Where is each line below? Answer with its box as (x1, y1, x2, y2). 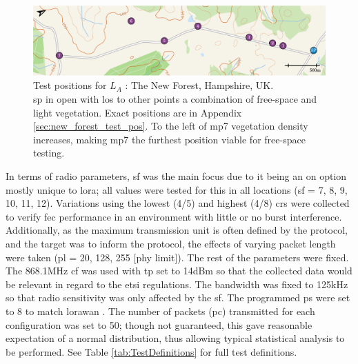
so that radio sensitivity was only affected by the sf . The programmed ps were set (6, 290, 350, 305)
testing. (33, 145, 65, 160)
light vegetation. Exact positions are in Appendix (33, 105, 242, 119)
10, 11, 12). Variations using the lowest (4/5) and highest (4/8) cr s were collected (6, 196, 350, 210)
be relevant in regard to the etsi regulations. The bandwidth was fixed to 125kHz (6, 276, 348, 291)
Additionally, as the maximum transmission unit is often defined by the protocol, (6, 223, 348, 237)
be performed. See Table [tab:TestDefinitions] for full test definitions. (6, 344, 297, 358)
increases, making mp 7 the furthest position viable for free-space (33, 132, 306, 146)
